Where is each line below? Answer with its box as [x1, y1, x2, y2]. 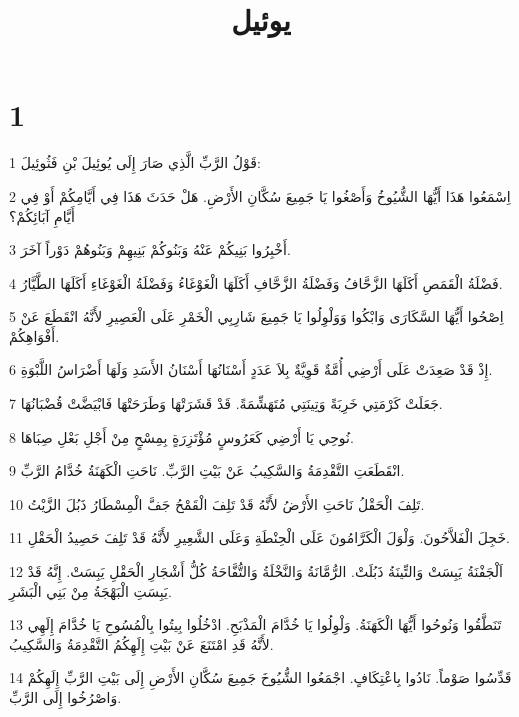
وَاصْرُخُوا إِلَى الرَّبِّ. [9, 687, 122, 707]
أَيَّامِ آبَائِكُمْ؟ [9, 205, 75, 226]
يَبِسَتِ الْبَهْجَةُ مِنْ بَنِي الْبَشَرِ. [9, 580, 172, 601]
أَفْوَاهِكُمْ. [9, 325, 60, 346]
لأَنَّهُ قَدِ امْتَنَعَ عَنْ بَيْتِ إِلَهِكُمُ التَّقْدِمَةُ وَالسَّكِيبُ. [9, 633, 274, 654]
